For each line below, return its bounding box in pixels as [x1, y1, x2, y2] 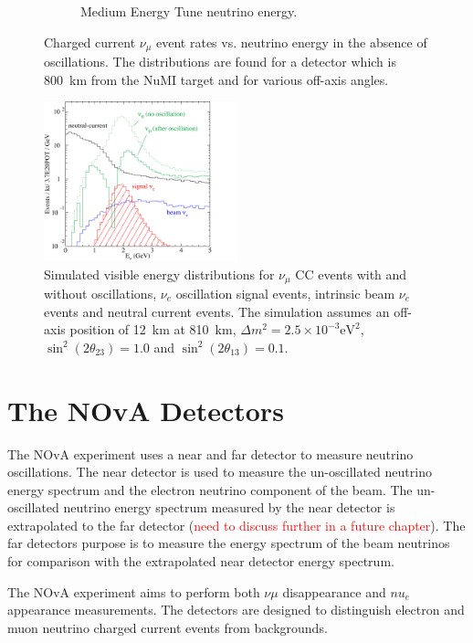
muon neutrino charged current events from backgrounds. [7, 617, 328, 637]
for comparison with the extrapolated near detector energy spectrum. [7, 552, 394, 571]
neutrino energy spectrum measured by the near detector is [63, 498, 395, 517]
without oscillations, [44, 284, 157, 303]
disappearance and [282, 582, 386, 601]
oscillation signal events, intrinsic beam [175, 284, 395, 303]
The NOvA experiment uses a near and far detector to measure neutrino [7, 444, 414, 463]
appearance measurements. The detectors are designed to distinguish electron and [7, 600, 465, 619]
